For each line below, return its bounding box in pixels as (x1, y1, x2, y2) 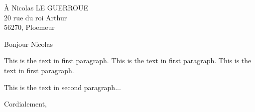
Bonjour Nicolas (4, 38, 53, 49)
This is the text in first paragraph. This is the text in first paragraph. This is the (4, 55, 252, 66)
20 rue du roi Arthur (4, 12, 67, 22)
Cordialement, (4, 99, 47, 109)
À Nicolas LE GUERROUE (4, 2, 88, 12)
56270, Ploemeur (4, 22, 55, 32)
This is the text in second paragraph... (4, 82, 121, 92)
